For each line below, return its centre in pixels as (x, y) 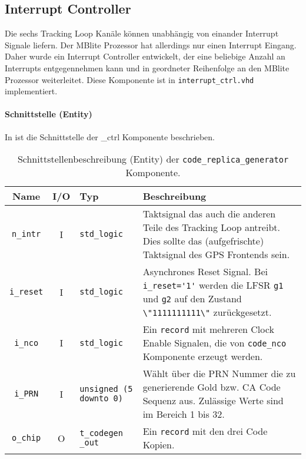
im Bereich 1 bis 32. (184, 414)
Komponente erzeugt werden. (203, 356)
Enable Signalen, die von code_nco (214, 343)
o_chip (26, 438)
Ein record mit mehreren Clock (208, 329)
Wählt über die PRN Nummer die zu (219, 374)
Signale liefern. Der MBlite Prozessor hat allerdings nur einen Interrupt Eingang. (151, 44)
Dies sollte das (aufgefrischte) (203, 241)
